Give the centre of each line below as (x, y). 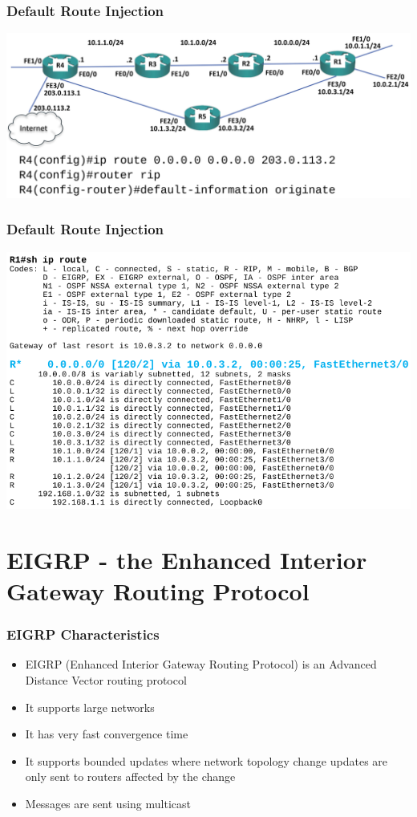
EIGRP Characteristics (83, 634)
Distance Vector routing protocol (106, 679)
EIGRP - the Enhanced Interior (187, 559)
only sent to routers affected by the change (130, 776)
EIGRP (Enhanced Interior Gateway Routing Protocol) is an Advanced (201, 664)
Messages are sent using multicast (108, 803)
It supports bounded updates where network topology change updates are (206, 760)
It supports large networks (90, 707)
